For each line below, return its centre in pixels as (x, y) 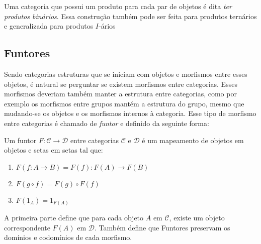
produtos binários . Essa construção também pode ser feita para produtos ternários (130, 16)
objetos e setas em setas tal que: (54, 150)
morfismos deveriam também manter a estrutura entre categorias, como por (120, 94)
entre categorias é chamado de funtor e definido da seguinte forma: (107, 123)
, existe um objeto (197, 218)
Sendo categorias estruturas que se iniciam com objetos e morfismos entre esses (126, 74)
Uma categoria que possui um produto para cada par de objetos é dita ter (118, 6)
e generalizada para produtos (49, 26)
